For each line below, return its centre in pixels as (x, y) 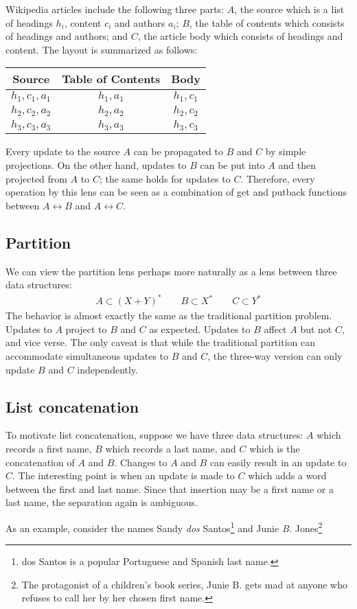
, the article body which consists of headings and (240, 36)
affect (275, 329)
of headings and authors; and (67, 36)
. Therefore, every (278, 178)
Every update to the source (63, 151)
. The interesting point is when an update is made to (124, 475)
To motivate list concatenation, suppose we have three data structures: (154, 435)
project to (86, 329)
